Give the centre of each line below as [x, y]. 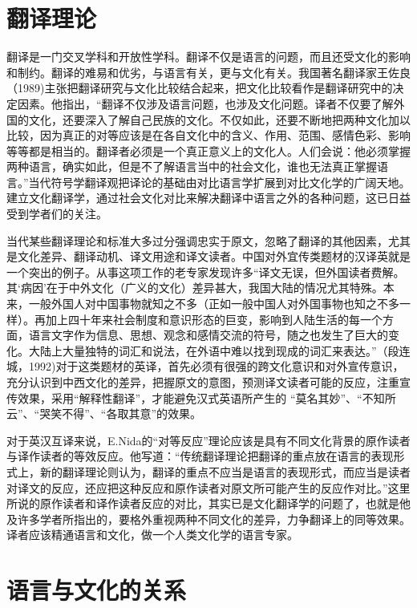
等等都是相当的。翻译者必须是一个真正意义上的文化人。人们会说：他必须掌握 [208, 150]
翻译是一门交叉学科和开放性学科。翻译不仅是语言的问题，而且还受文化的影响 [208, 57]
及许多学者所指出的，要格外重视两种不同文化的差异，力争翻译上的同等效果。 [208, 519]
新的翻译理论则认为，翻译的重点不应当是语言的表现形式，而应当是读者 [225, 471]
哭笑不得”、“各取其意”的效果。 [121, 413]
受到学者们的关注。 [57, 214]
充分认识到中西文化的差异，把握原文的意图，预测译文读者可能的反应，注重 [203, 382]
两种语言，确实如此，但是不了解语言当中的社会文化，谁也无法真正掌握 [192, 166]
